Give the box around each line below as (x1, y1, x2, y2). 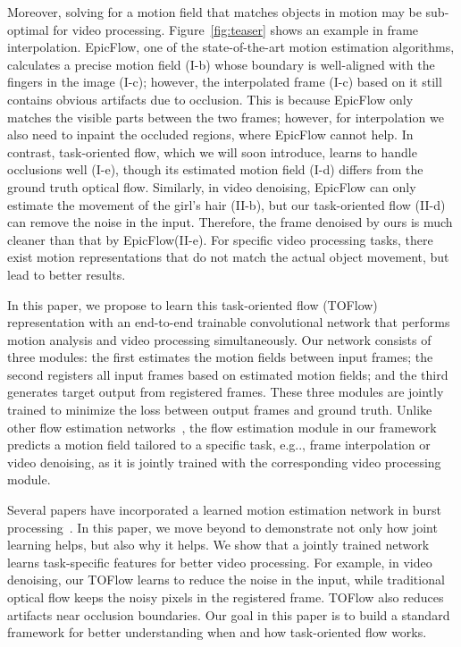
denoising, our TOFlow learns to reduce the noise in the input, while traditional (7, 570, 445, 589)
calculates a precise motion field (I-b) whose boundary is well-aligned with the (7, 55, 435, 73)
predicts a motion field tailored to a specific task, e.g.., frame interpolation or (7, 435, 431, 454)
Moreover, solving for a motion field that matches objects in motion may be (7, 3, 422, 21)
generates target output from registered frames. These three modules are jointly (7, 382, 444, 401)
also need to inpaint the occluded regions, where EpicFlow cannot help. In (7, 125, 414, 144)
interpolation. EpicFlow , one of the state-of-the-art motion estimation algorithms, (7, 38, 455, 56)
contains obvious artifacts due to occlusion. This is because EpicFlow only (7, 89, 414, 108)
